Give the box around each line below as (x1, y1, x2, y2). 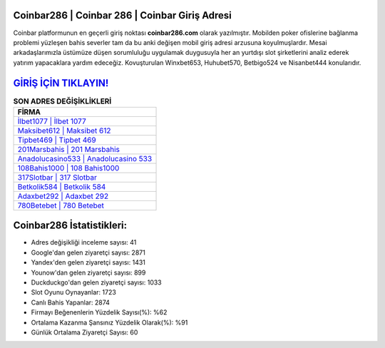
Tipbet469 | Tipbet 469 (17, 135, 96, 145)
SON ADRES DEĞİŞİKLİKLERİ (13, 96, 112, 106)
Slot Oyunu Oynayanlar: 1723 (31, 288, 117, 297)
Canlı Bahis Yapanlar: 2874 (31, 298, 111, 307)
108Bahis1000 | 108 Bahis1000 (17, 163, 120, 173)
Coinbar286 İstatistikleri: (13, 220, 128, 232)
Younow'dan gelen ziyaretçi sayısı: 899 (31, 268, 146, 277)
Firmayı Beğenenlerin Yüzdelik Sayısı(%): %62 (31, 308, 168, 317)
